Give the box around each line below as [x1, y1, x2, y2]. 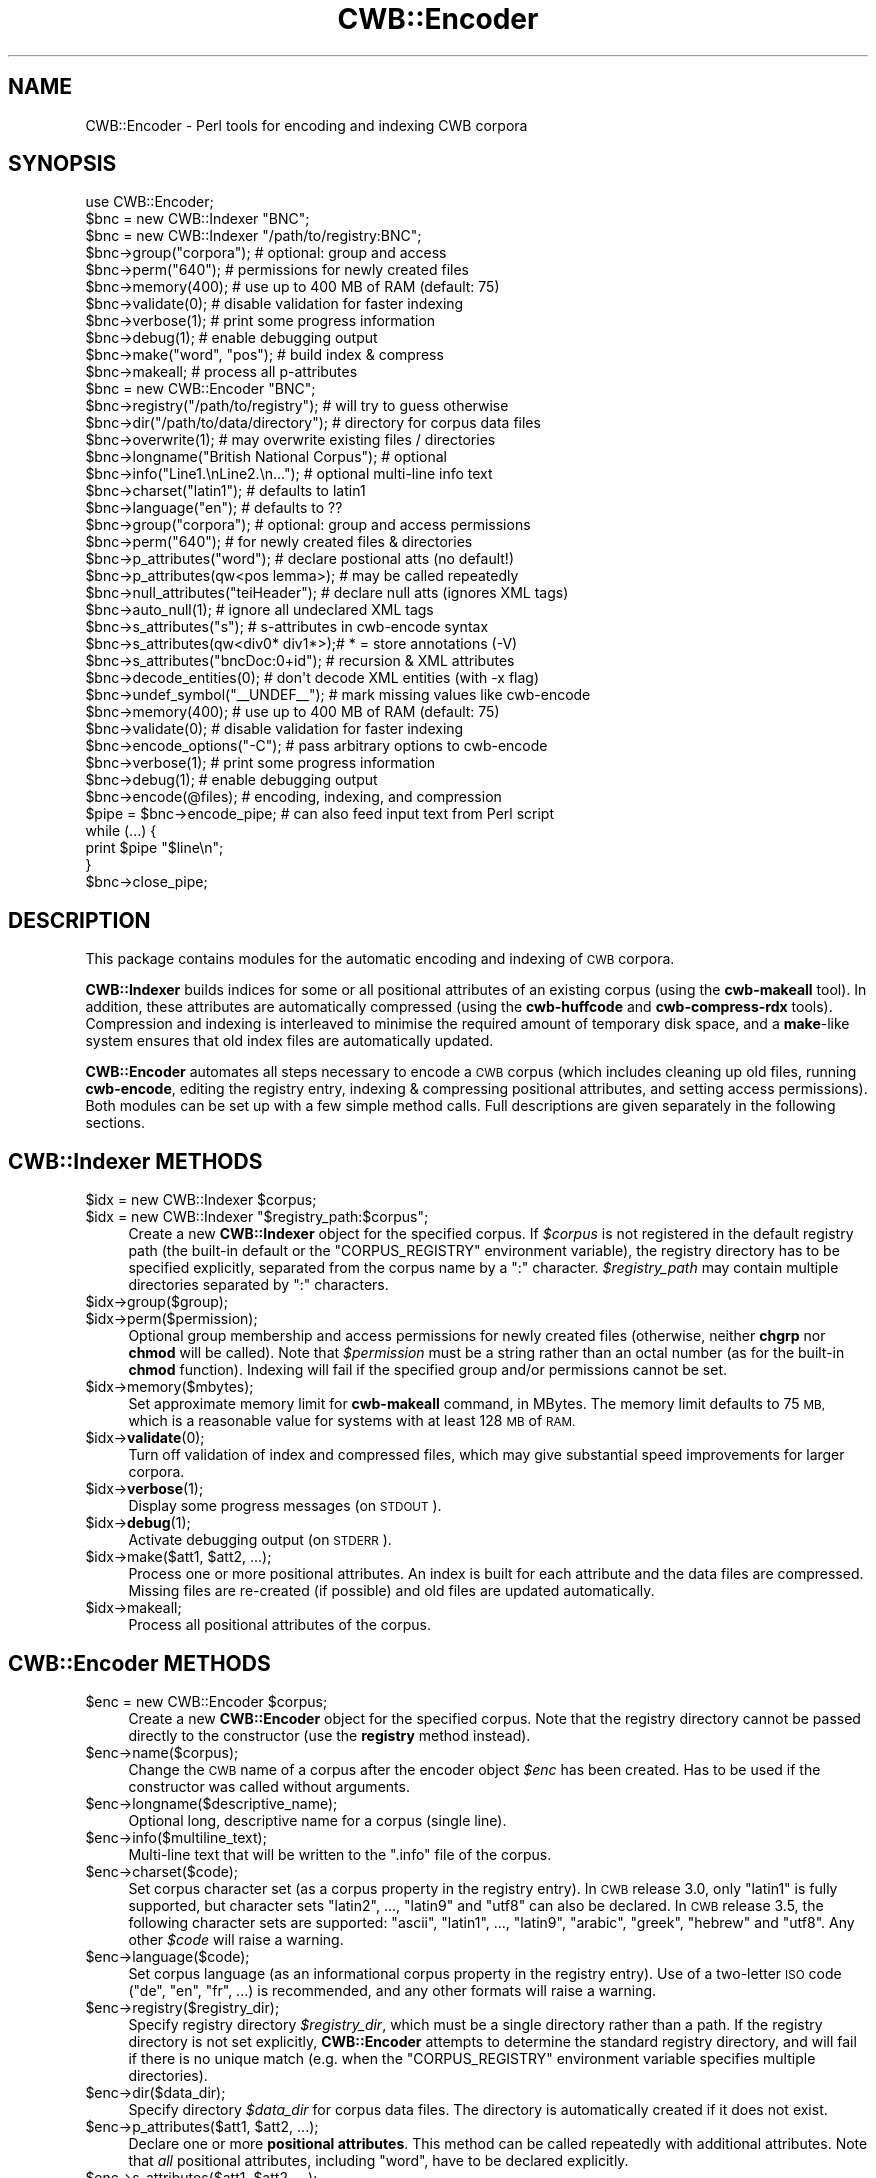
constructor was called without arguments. [128, 1777, 410, 1795]
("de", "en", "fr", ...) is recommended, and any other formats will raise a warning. [128, 1981, 657, 1999]
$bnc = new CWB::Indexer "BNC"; [85, 210, 310, 228]
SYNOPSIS [8, 151, 117, 177]
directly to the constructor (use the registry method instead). [128, 1726, 531, 1744]
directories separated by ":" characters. [128, 1276, 389, 1294]
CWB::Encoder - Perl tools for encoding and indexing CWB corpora [85, 116, 528, 134]
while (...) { [85, 822, 157, 840]
